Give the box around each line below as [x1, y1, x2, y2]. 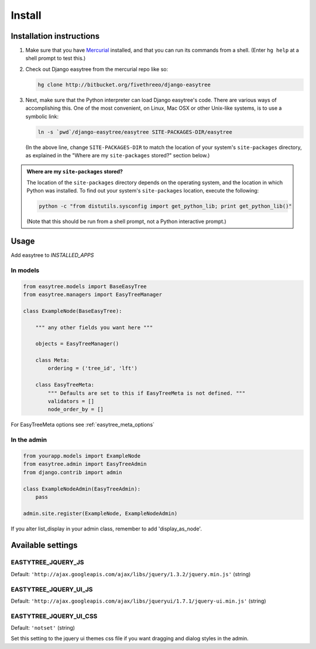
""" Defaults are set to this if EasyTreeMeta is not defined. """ [47, 390, 246, 396]
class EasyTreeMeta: [35, 381, 95, 388]
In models [11, 266, 40, 274]
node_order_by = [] [47, 406, 104, 413]
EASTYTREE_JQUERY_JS [11, 558, 84, 566]
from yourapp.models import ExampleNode [23, 452, 140, 459]
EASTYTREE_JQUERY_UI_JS [11, 585, 93, 593]
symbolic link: [25, 113, 59, 120]
